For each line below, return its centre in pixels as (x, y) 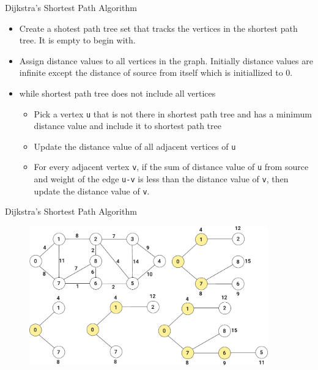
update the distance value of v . (92, 191)
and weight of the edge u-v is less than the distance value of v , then (161, 179)
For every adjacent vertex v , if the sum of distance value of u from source (171, 167)
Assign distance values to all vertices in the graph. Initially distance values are (166, 60)
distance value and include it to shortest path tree (128, 126)
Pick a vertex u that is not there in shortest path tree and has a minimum (173, 113)
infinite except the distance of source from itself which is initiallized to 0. (156, 72)
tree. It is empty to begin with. (77, 40)
